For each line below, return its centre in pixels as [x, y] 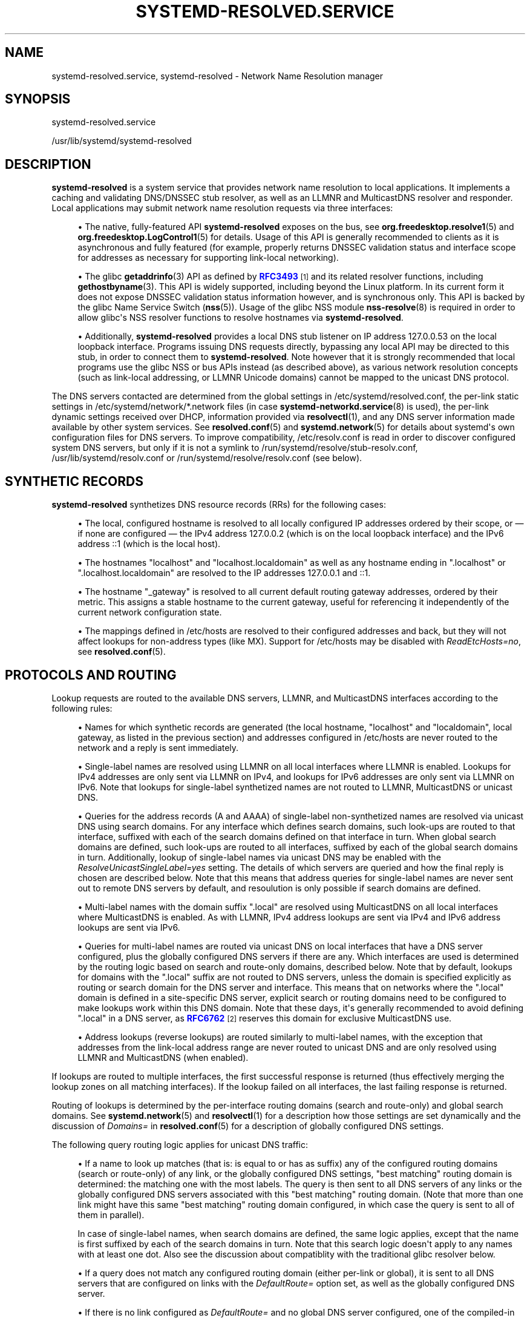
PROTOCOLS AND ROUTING [91, 675]
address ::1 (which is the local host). [149, 544]
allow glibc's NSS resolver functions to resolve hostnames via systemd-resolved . [240, 318]
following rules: [82, 708]
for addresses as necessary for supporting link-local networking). [208, 258]
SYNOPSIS [38, 99]
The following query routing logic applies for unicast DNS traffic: [180, 1144]
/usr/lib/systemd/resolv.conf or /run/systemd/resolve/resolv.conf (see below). [207, 458]
